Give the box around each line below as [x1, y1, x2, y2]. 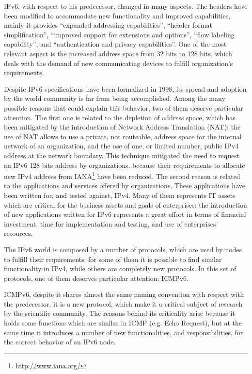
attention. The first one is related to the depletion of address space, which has [4, 112, 236, 122]
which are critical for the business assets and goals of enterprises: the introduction [4, 199, 247, 210]
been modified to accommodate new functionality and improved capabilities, [4, 10, 231, 20]
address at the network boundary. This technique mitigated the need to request [4, 150, 240, 160]
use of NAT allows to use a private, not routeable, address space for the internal [4, 131, 242, 141]
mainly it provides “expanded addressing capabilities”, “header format [4, 20, 212, 30]
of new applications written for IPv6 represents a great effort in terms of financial [4, 209, 246, 219]
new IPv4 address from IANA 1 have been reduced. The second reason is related [4, 170, 240, 181]
